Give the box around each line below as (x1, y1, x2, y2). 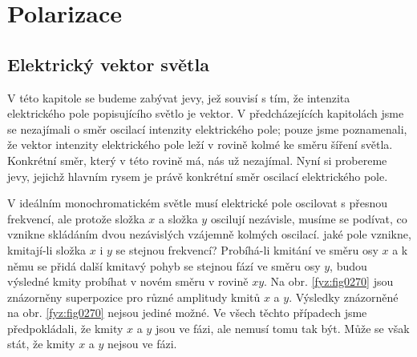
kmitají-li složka (7, 241, 87, 258)
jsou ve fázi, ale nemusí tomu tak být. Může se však (155, 319, 410, 336)
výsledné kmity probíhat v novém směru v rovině (7, 273, 249, 290)
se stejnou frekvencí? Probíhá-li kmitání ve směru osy (115, 241, 379, 258)
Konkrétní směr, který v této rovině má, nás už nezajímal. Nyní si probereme (7, 151, 387, 168)
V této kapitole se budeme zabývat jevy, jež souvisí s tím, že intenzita (7, 89, 350, 106)
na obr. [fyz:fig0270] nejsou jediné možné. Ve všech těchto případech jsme (7, 304, 367, 321)
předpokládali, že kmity (7, 319, 123, 336)
